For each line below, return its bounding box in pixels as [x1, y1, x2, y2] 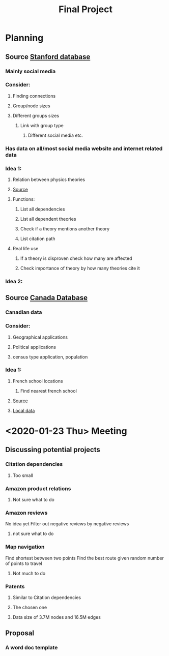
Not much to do [12, 570, 46, 576]
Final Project [58, 4, 113, 15]
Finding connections [12, 93, 56, 99]
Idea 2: [5, 278, 23, 285]
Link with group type [20, 122, 64, 128]
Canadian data [5, 309, 42, 316]
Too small [12, 472, 33, 479]
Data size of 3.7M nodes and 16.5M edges [12, 614, 101, 620]
